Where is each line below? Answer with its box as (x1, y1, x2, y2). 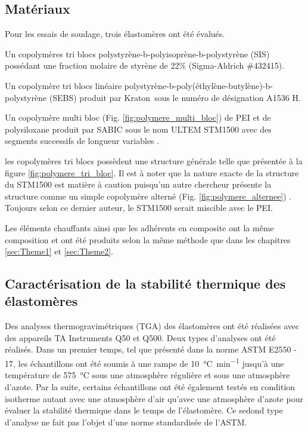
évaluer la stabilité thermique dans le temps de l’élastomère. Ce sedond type (5, 404, 283, 416)
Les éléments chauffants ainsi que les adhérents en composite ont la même (5, 221, 274, 234)
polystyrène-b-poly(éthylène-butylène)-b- (124, 79, 273, 91)
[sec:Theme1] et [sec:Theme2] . (5, 245, 114, 258)
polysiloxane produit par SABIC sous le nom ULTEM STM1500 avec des (5, 122, 272, 135)
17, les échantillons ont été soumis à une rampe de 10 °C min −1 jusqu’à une (5, 356, 284, 369)
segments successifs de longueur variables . (5, 134, 160, 147)
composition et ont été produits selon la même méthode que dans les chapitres (5, 233, 291, 246)
